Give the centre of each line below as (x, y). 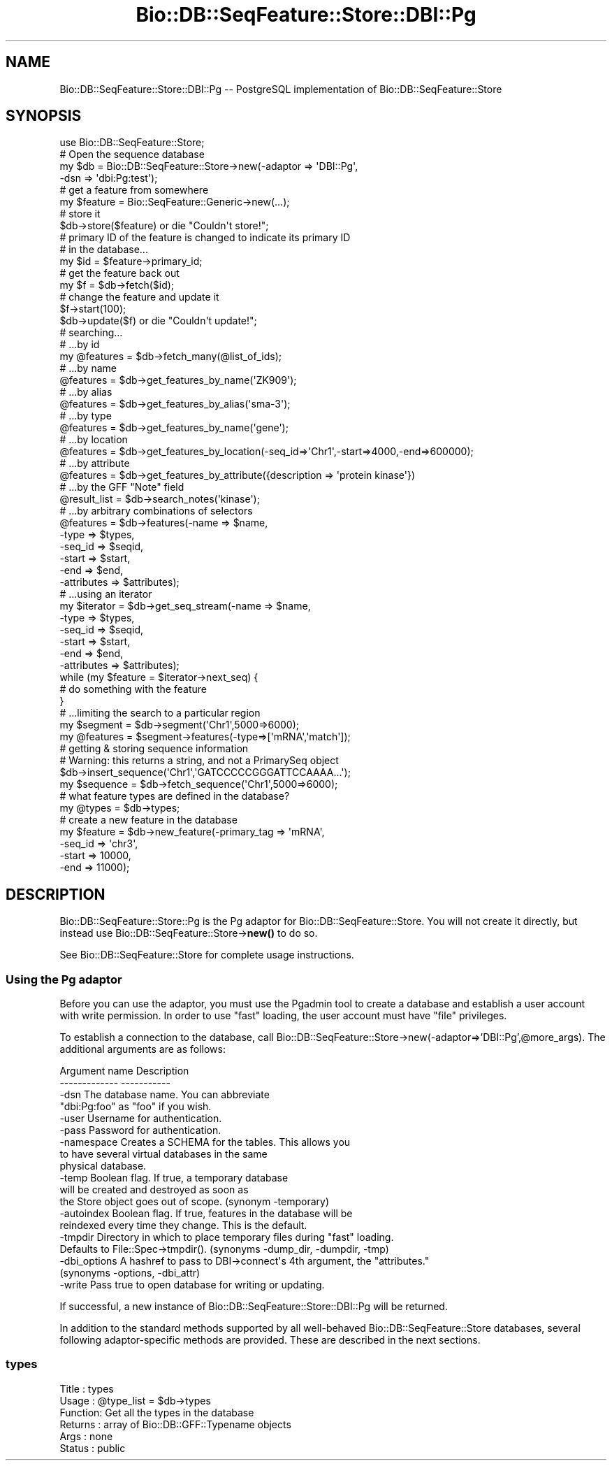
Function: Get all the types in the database (157, 1412)
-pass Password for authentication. (140, 1130)
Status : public (93, 1448)
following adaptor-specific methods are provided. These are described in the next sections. (270, 1340)
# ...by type (86, 416)
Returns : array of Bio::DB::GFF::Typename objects (175, 1424)
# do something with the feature (133, 689)
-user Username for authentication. (141, 1119)
